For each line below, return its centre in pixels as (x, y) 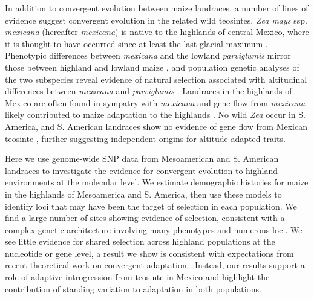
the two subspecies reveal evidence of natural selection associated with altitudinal (156, 79)
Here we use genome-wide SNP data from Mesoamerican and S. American (142, 159)
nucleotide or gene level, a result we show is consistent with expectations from (149, 253)
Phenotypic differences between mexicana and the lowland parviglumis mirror (148, 55)
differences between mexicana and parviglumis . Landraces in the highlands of (149, 91)
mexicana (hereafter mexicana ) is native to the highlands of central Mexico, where (157, 32)
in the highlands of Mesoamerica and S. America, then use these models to (143, 194)
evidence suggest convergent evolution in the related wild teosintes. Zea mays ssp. (156, 20)
